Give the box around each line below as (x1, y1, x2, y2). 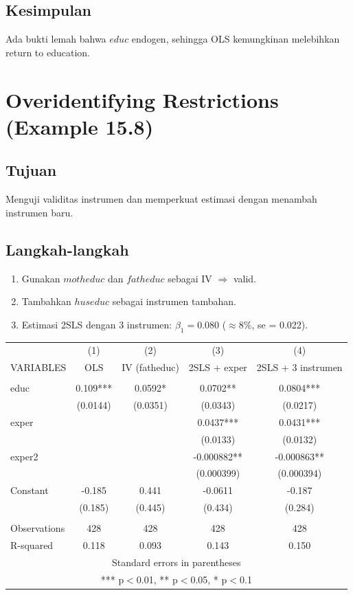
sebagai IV (168, 271, 212, 285)
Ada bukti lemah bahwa (5, 32, 106, 46)
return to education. (5, 45, 90, 59)
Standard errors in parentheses (112, 554, 241, 569)
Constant (10, 483, 49, 497)
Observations (10, 521, 65, 535)
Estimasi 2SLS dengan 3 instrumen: (21, 317, 172, 331)
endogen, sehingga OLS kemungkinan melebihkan (131, 32, 340, 46)
